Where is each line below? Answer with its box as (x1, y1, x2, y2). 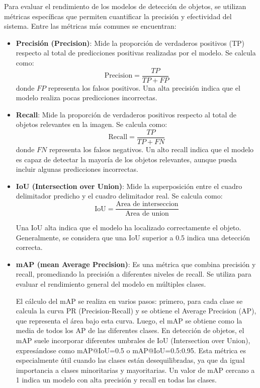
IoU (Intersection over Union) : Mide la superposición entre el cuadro (16, 180, 242, 191)
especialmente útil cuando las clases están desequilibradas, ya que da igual (16, 355, 245, 365)
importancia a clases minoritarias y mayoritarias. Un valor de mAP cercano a (16, 364, 255, 375)
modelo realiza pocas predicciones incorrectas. (16, 92, 157, 103)
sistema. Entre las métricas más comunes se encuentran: (4, 21, 177, 31)
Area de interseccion (116, 201, 179, 208)
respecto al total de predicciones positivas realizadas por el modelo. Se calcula (16, 47, 256, 58)
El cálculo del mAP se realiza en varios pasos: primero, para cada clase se (16, 295, 243, 306)
